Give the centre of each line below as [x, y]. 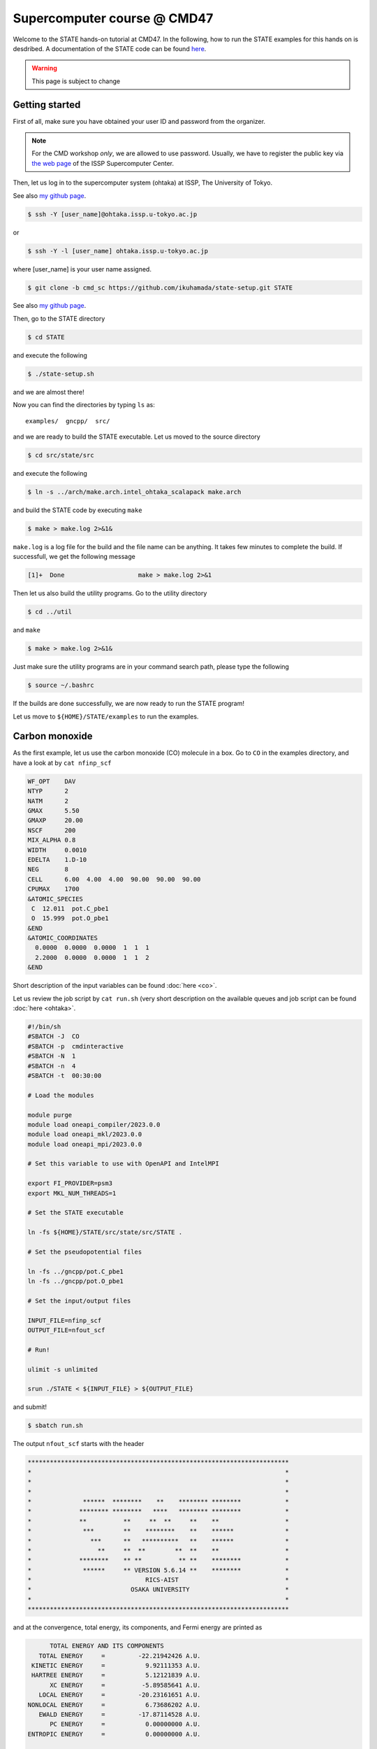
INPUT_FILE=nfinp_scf [65, 1320]
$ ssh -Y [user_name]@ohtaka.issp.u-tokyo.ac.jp [112, 214]
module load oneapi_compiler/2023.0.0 [94, 1124]
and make [27, 630]
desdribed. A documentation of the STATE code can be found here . [110, 48]
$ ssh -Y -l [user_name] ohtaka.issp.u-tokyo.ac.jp [118, 251]
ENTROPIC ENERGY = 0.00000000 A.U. [114, 1734]
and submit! [30, 1407]
